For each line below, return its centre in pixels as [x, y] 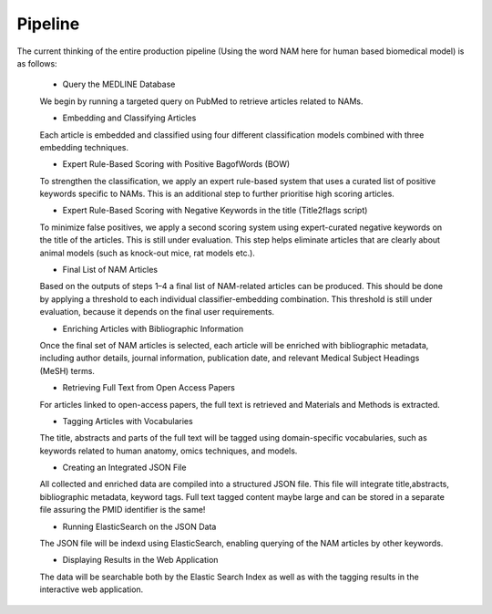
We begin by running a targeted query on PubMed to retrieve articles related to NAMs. [201, 101]
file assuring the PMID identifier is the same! [123, 510]
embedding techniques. [84, 147]
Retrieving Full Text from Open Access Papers [149, 388]
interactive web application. [92, 589]
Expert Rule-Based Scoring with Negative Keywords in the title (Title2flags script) [215, 211]
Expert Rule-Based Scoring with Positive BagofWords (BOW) [176, 164]
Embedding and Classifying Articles [129, 118]
